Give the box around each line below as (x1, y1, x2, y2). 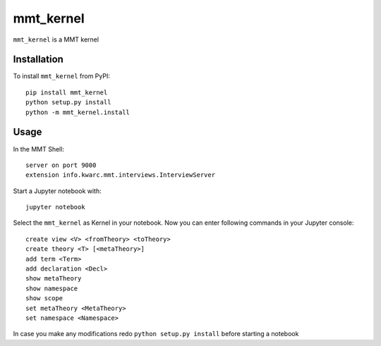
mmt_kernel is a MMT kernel (13, 35, 99, 44)
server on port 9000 (25, 161, 97, 169)
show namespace (25, 284, 78, 292)
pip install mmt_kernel (25, 88, 108, 97)
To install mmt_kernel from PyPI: (13, 72, 111, 80)
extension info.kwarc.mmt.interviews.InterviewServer (25, 171, 215, 179)
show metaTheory (25, 275, 82, 283)
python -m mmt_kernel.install (25, 108, 131, 116)
